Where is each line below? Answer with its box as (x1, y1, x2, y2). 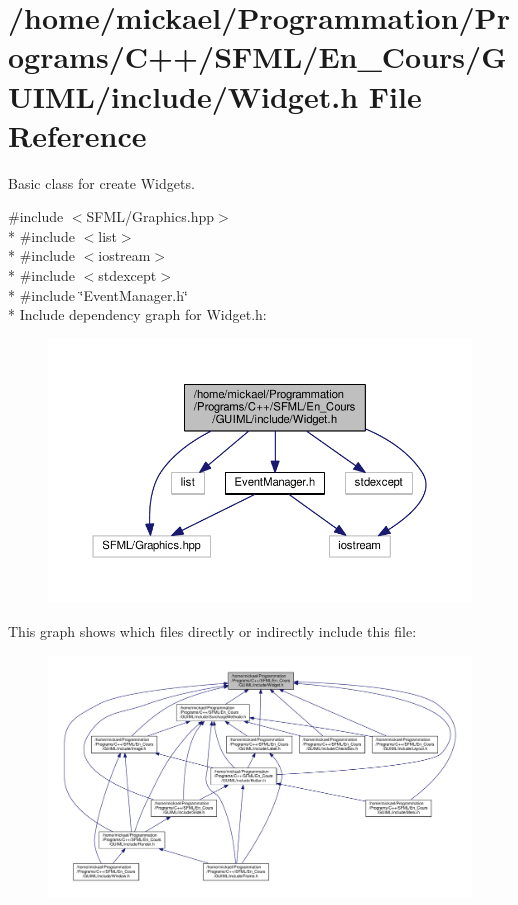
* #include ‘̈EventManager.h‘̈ (8, 284, 188, 305)
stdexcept (98, 265, 157, 286)
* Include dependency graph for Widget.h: (8, 304, 267, 325)
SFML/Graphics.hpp (86, 206, 214, 227)
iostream (98, 245, 151, 266)
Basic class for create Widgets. (8, 172, 195, 193)
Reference (8, 114, 147, 155)
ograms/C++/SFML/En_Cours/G (8, 36, 507, 77)
